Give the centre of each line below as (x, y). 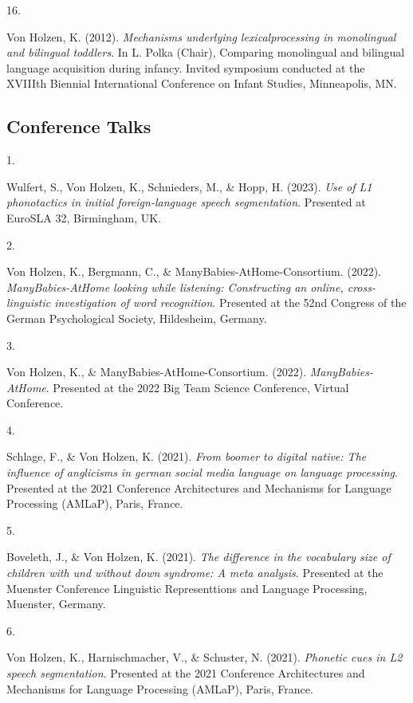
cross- (361, 287)
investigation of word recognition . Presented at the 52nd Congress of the (230, 302)
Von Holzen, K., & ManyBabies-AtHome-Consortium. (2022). (157, 372)
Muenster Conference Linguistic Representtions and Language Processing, (187, 588)
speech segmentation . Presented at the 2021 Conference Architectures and (186, 673)
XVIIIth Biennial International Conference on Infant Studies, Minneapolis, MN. (202, 83)
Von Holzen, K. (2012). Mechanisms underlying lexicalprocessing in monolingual (201, 36)
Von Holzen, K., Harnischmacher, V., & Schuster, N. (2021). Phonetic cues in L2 (205, 657)
